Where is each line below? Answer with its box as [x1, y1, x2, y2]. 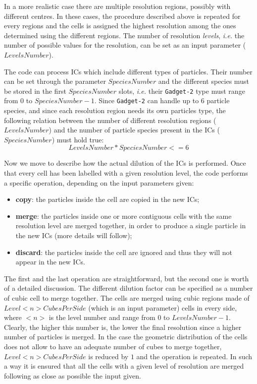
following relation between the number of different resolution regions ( [4, 115, 216, 125]
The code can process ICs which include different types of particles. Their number [4, 66, 253, 76]
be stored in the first [4, 85, 66, 96]
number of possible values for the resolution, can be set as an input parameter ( [4, 40, 246, 50]
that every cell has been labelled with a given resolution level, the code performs [4, 168, 248, 178]
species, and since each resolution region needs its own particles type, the [4, 105, 226, 116]
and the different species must [158, 76, 249, 86]
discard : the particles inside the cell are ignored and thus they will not [15, 247, 233, 257]
